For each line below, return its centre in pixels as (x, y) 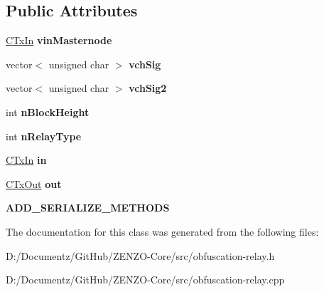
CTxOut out (34, 183)
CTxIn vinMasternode (59, 40)
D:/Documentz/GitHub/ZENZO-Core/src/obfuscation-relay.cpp (145, 280)
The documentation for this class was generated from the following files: (162, 231)
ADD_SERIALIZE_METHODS (88, 208)
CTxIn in (26, 160)
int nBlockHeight (48, 111)
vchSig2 (148, 88)
